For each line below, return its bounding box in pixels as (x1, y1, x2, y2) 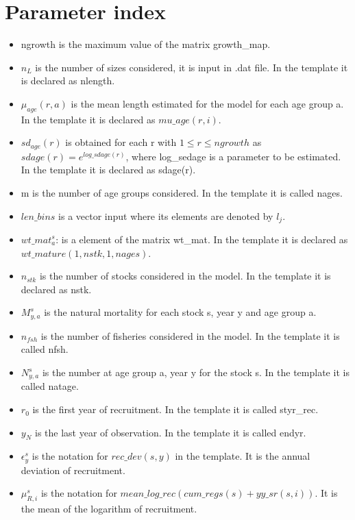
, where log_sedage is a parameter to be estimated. (125, 149, 341, 163)
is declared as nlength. (21, 73, 115, 88)
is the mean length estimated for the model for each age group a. (71, 96, 344, 110)
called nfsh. (21, 342, 69, 356)
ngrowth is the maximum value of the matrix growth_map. (21, 37, 271, 51)
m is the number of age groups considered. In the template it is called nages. (21, 185, 343, 199)
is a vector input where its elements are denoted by (58, 208, 273, 223)
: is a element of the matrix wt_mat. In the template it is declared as (56, 232, 348, 246)
